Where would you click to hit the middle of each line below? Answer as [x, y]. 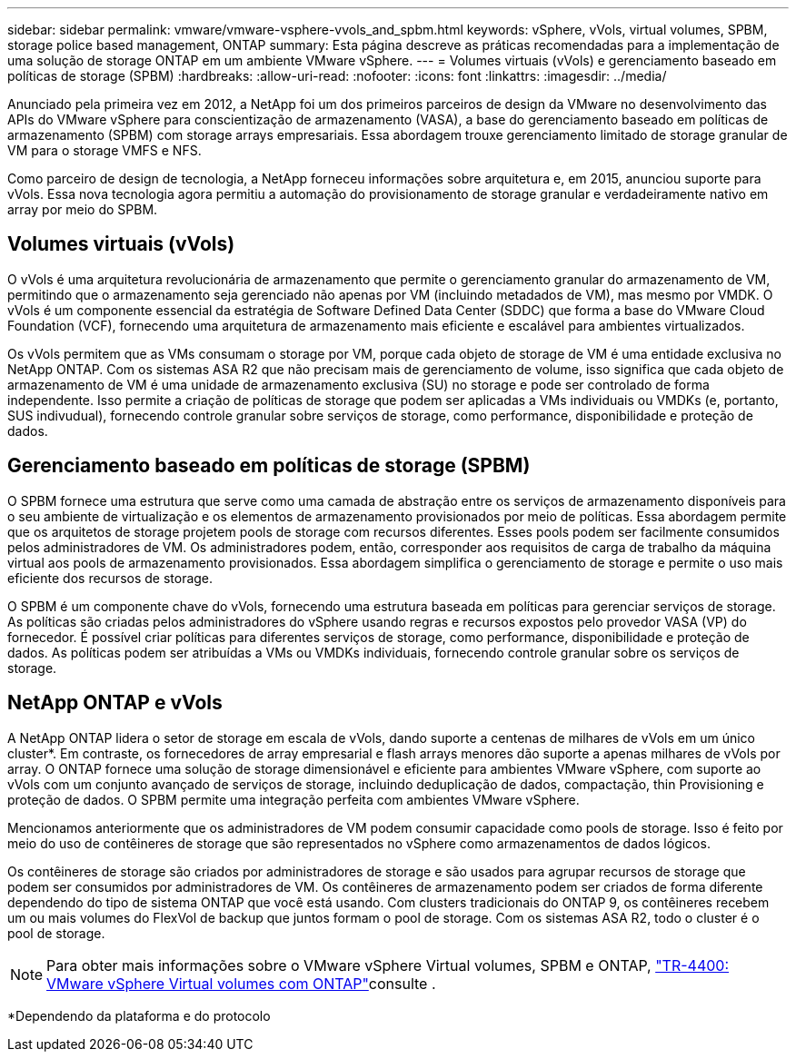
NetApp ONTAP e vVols [115, 703]
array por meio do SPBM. [83, 209]
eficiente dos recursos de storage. [110, 578]
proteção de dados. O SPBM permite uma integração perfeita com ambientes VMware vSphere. [294, 799]
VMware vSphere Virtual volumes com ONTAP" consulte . [241, 983]
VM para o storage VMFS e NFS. [104, 150]
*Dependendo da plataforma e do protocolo [139, 1015]
